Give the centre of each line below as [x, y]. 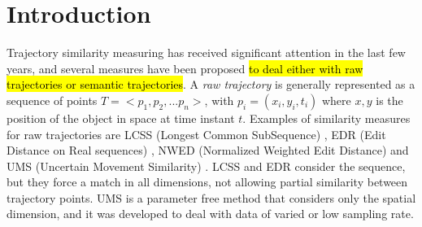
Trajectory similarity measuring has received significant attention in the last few [206, 52]
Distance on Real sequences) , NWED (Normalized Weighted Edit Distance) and [208, 150]
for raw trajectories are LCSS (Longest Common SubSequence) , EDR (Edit [196, 134]
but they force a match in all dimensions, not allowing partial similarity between [207, 182]
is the [389, 100]
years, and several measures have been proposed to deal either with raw [185, 68]
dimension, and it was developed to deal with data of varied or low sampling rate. [210, 214]
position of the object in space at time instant [121, 118]
